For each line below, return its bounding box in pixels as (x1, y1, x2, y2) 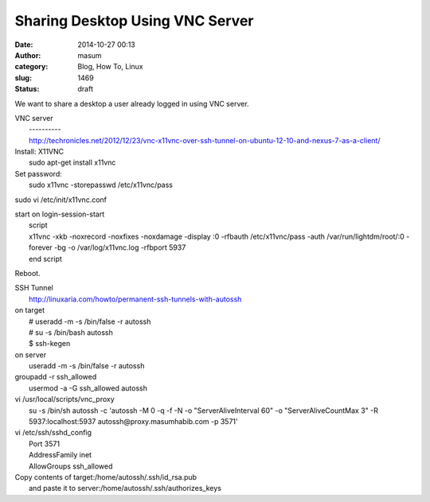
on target (14, 305, 45, 315)
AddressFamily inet (29, 450, 92, 460)
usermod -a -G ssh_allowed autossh (29, 383, 147, 393)
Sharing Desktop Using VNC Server (14, 12, 254, 29)
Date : (14, 40, 33, 49)
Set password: (14, 169, 63, 178)
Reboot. (14, 268, 41, 278)
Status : (14, 84, 40, 94)
